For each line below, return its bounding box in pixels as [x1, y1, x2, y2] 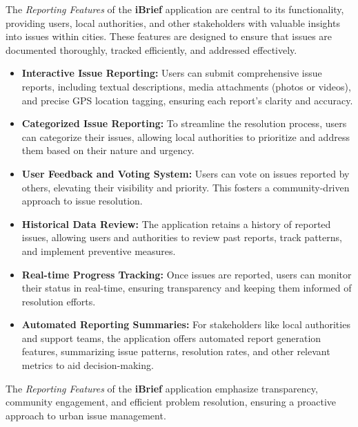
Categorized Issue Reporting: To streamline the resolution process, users [21, 116, 347, 131]
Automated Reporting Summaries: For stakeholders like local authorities [21, 317, 350, 332]
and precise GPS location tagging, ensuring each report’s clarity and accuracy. [21, 93, 353, 107]
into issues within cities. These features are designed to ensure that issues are [6, 29, 332, 44]
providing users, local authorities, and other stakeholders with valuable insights [6, 15, 340, 30]
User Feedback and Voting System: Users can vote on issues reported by [21, 166, 350, 180]
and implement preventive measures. [21, 243, 176, 258]
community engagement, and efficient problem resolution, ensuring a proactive [6, 395, 337, 409]
